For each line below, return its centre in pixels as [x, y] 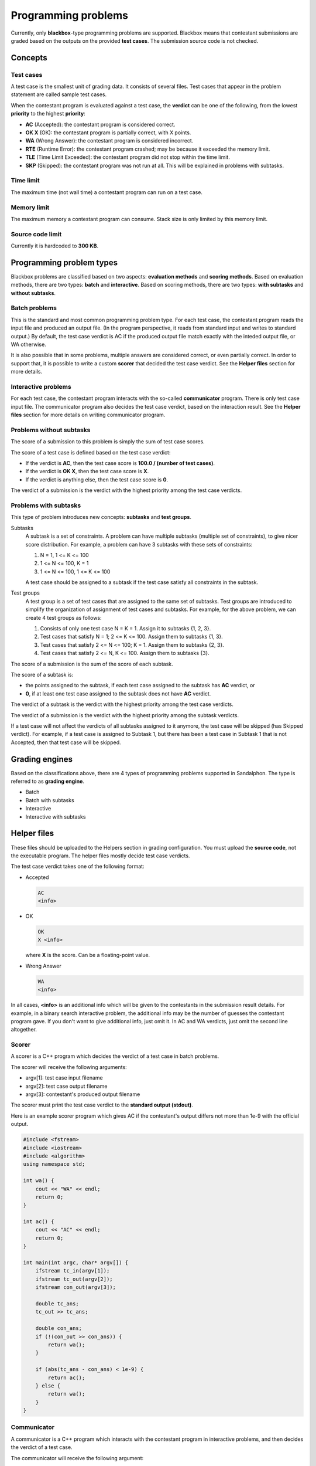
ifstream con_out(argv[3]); [76, 1287]
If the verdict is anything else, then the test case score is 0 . [97, 479]
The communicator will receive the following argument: [77, 1458]
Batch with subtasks [50, 800]
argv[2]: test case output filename [66, 1086]
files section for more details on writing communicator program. [88, 415]
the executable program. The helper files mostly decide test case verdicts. [100, 856]
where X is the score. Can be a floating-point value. [88, 955]
